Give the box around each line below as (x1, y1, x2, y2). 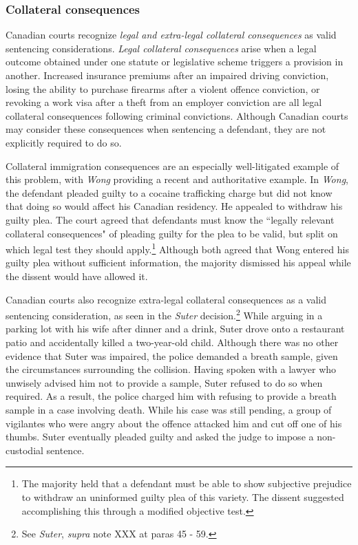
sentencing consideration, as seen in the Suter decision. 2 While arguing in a (6, 306, 323, 322)
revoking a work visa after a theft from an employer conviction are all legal (6, 95, 322, 109)
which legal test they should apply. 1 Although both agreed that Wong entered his (6, 240, 349, 256)
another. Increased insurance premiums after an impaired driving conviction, (6, 68, 329, 82)
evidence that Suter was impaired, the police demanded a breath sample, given (6, 348, 338, 363)
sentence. (46, 442, 85, 457)
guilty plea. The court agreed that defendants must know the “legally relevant (6, 212, 335, 226)
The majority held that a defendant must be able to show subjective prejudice (21, 476, 352, 491)
